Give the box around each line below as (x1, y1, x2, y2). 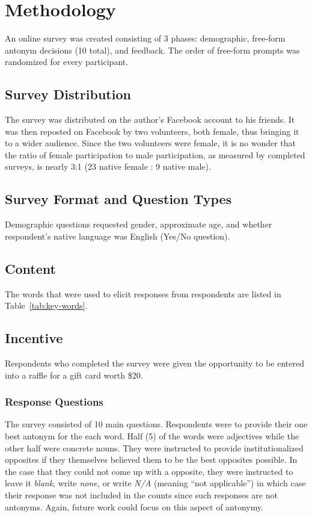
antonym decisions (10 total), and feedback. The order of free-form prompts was (5, 43, 300, 56)
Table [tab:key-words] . (5, 299, 88, 312)
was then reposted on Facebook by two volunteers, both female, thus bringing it (5, 125, 299, 137)
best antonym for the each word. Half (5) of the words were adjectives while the (5, 430, 299, 442)
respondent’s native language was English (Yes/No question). (5, 229, 230, 242)
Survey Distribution (5, 85, 131, 104)
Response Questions (5, 394, 103, 409)
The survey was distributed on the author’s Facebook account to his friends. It (5, 113, 295, 126)
